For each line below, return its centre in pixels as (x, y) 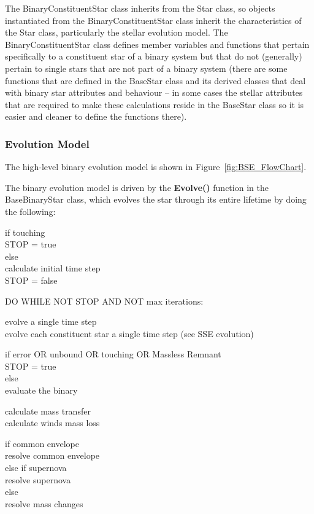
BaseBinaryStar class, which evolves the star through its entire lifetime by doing (156, 199)
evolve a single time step (51, 321)
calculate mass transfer (48, 411)
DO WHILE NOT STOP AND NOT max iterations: (104, 301)
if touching (25, 232)
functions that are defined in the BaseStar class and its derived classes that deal (155, 80)
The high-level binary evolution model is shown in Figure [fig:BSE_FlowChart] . (156, 167)
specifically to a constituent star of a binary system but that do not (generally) (154, 56)
